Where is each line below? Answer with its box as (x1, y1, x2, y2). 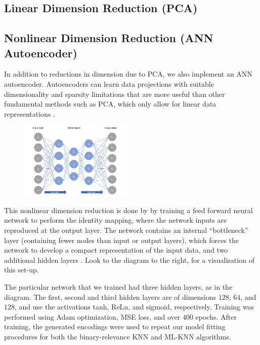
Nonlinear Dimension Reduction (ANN (4, 30, 213, 46)
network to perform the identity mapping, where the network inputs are (4, 215, 227, 225)
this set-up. (4, 264, 39, 275)
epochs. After (195, 311, 237, 322)
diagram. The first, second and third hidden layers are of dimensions (4, 291, 216, 302)
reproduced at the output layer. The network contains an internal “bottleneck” (4, 224, 248, 235)
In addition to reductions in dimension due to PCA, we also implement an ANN (4, 68, 252, 79)
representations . (4, 108, 55, 119)
